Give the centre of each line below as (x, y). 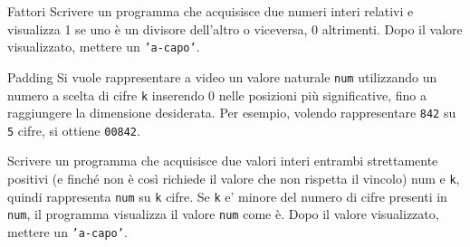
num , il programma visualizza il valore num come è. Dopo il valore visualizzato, (223, 214)
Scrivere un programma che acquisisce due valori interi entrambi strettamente (223, 161)
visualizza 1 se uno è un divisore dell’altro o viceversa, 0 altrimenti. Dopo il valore (235, 28)
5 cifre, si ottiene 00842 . (74, 130)
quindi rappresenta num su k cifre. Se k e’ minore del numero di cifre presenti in (227, 196)
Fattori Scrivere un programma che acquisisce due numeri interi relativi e (211, 11)
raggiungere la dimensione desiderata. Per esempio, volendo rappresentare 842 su (232, 113)
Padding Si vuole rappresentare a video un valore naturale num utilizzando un (222, 76)
